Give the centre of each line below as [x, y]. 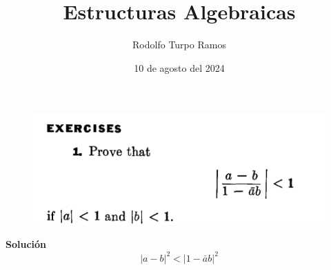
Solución [26, 244]
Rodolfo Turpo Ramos [179, 45]
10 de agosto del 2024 [179, 67]
